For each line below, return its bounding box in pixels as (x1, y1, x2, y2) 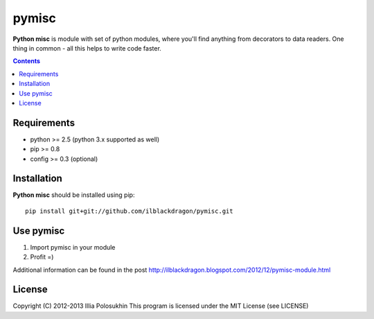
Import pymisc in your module (30, 243, 116, 251)
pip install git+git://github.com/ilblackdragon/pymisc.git (25, 207, 233, 215)
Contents (12, 57, 41, 65)
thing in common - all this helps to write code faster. (12, 44, 162, 52)
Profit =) (30, 253, 54, 261)
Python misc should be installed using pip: (12, 191, 135, 199)
